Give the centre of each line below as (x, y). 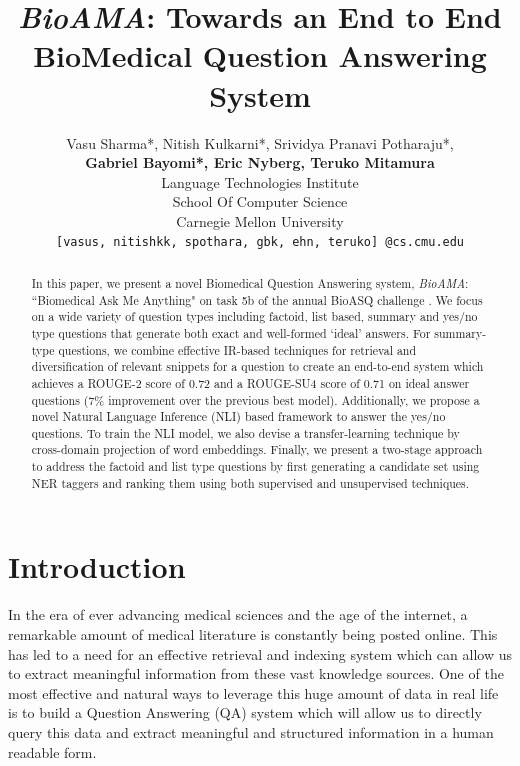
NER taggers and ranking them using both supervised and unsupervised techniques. (250, 482)
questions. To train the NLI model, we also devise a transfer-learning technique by (245, 432)
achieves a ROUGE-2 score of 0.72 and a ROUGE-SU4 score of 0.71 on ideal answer (250, 382)
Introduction (97, 566)
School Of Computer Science (260, 201)
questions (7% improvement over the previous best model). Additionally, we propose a (255, 399)
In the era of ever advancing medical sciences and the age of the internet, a (238, 614)
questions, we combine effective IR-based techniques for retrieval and (237, 349)
